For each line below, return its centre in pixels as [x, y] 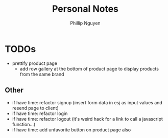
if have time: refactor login [40, 113]
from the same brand [42, 74]
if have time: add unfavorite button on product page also [71, 130]
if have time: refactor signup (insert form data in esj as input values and [87, 102]
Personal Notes [85, 9]
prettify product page [34, 63]
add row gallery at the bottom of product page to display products [89, 68]
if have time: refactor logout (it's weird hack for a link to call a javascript [87, 119]
